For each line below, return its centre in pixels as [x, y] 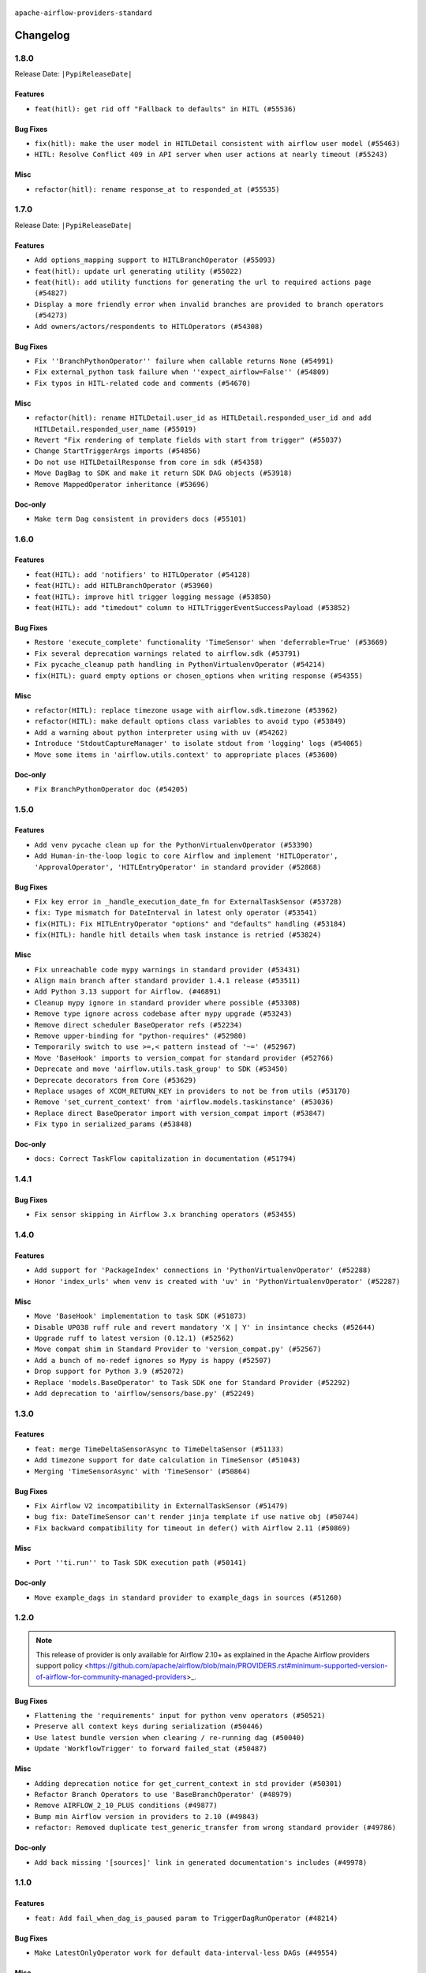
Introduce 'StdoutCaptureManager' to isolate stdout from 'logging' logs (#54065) [198, 743]
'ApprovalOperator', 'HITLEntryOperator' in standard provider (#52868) [178, 867]
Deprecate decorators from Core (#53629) [116, 1080]
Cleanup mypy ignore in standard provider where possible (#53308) [168, 1003]
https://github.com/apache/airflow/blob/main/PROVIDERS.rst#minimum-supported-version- [238, 1666]
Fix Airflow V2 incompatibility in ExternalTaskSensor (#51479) [161, 1506]
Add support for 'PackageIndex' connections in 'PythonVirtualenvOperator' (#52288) [203, 1270]
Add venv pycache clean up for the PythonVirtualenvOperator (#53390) [174, 845]
